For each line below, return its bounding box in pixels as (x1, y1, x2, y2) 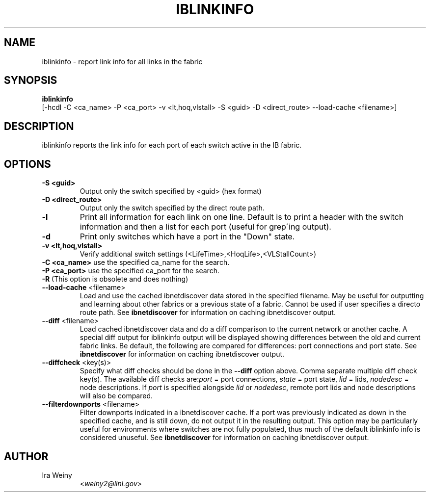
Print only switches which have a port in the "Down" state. (80, 232, 295, 242)
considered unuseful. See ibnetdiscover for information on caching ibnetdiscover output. (80, 433, 369, 442)
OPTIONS (4, 157, 51, 170)
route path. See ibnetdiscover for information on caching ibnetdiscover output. (80, 308, 336, 317)
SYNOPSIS (4, 74, 57, 87)
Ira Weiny (42, 470, 72, 479)
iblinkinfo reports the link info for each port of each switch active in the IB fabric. (42, 141, 302, 150)
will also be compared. (80, 392, 153, 400)
